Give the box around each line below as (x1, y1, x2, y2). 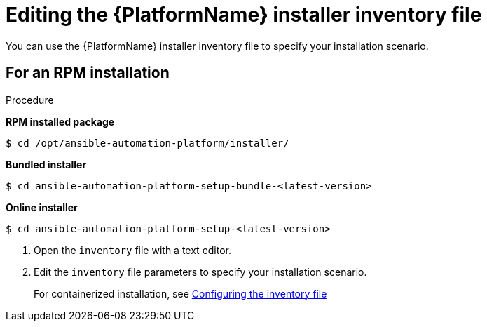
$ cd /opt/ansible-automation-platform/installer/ (6, 137, 289, 149)
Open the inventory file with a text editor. (34, 243, 232, 256)
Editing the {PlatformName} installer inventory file (6, 3, 482, 27)
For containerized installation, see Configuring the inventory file (34, 287, 327, 300)
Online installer (6, 201, 78, 213)
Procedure (6, 93, 54, 106)
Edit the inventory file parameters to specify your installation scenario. (34, 265, 367, 278)
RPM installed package (6, 115, 115, 128)
